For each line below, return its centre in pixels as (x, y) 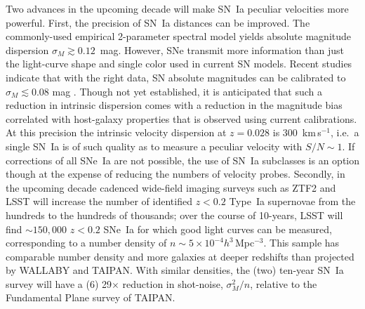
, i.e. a (345, 132)
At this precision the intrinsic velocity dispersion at (116, 132)
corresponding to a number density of (86, 243)
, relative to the (284, 283)
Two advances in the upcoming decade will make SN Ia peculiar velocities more (177, 8)
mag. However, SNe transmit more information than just (222, 50)
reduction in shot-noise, (173, 283)
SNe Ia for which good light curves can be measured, (218, 229)
